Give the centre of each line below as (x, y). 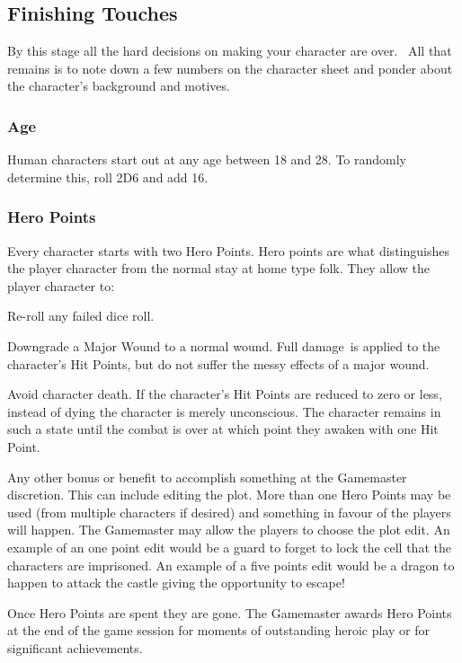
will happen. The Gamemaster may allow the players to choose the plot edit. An (229, 530)
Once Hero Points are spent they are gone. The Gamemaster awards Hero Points (230, 612)
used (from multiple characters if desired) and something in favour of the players (229, 512)
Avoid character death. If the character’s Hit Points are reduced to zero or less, (225, 394)
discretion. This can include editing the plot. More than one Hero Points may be (229, 495)
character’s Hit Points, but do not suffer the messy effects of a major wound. (218, 363)
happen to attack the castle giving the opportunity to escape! (176, 583)
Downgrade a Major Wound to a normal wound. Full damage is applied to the (224, 345)
